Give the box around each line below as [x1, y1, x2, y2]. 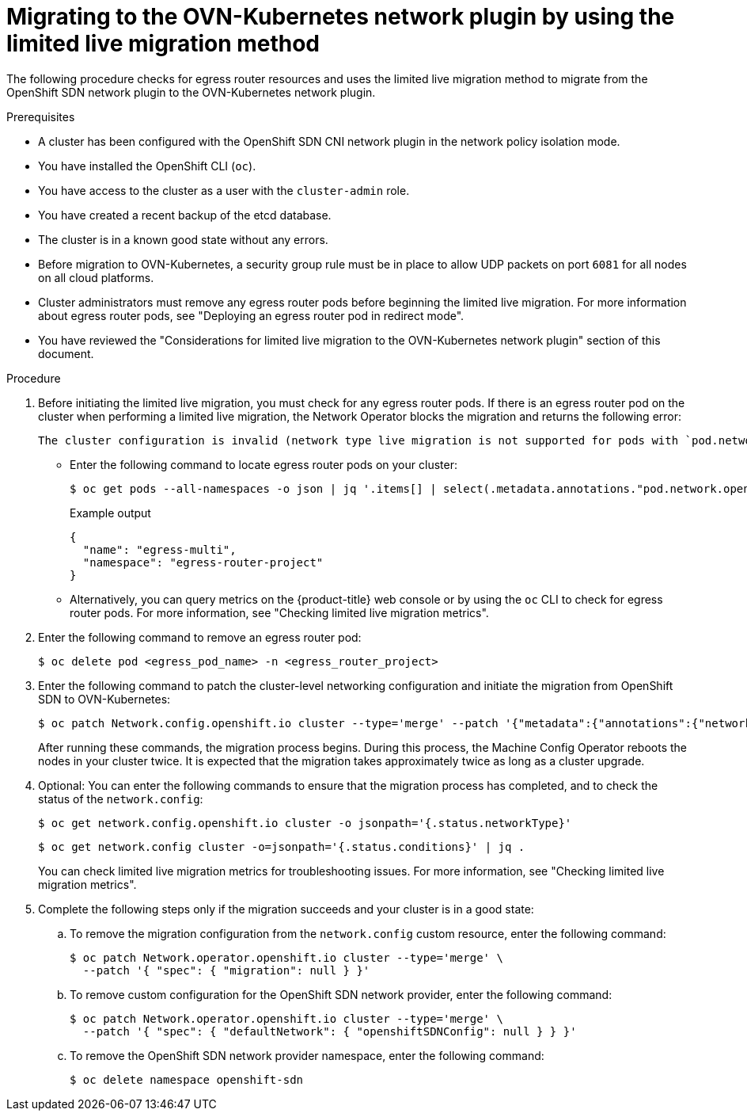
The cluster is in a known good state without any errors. [38, 232, 328, 246]
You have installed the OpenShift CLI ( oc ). [38, 158, 256, 173]
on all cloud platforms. [38, 270, 154, 284]
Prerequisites [6, 109, 75, 124]
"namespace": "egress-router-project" [82, 555, 324, 569]
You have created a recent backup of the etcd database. [38, 208, 332, 222]
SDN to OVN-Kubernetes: [38, 692, 171, 706]
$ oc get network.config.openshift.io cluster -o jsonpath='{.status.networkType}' [38, 816, 572, 829]
